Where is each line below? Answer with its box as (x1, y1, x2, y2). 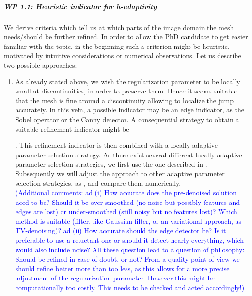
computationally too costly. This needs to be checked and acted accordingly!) (15, 282, 245, 292)
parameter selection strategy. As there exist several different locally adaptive (15, 149, 242, 159)
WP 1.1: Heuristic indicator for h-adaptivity (4, 1, 157, 11)
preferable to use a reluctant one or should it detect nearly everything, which (15, 235, 244, 245)
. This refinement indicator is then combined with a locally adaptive (15, 140, 218, 150)
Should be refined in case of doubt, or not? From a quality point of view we (15, 254, 240, 264)
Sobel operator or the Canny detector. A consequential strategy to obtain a (15, 114, 239, 124)
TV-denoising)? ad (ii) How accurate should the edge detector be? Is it (15, 225, 226, 235)
